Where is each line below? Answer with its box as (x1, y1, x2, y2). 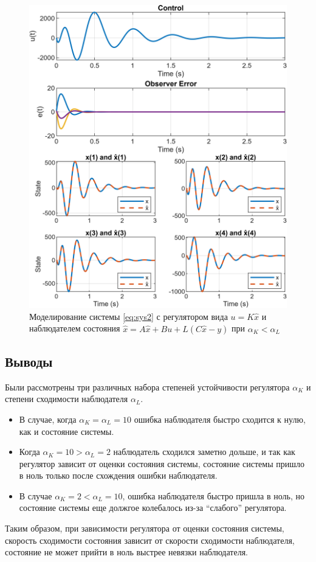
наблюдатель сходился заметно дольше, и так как (113, 445, 295, 458)
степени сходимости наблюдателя (5, 392, 128, 405)
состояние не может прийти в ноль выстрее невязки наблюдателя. (5, 546, 248, 558)
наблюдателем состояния (29, 322, 120, 335)
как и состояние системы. (19, 425, 114, 437)
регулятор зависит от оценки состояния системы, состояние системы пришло (19, 457, 304, 470)
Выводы (5, 352, 53, 370)
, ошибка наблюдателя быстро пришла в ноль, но (122, 489, 304, 502)
